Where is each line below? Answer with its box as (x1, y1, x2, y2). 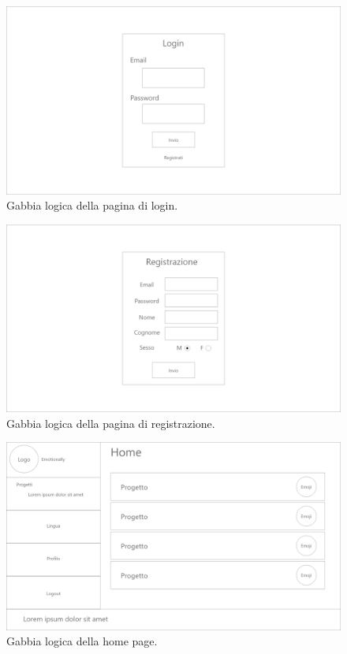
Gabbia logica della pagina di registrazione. (6, 414, 215, 431)
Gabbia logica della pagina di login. (6, 197, 178, 214)
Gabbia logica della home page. (6, 633, 158, 649)
